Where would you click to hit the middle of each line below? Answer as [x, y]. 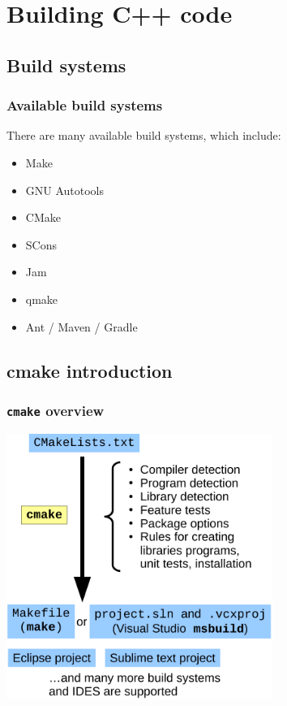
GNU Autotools [65, 190]
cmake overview [56, 410]
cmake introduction [90, 370]
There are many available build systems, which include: [144, 135]
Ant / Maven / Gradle [81, 326]
